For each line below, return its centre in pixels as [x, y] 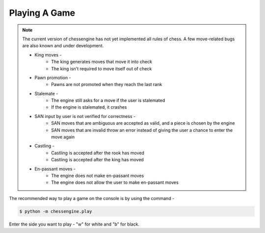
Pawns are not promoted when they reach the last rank [107, 85]
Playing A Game [42, 13]
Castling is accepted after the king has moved [98, 160]
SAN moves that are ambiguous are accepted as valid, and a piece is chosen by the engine [143, 123]
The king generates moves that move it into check [102, 62]
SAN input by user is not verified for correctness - [85, 116]
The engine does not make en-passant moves [98, 175]
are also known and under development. [63, 46]
